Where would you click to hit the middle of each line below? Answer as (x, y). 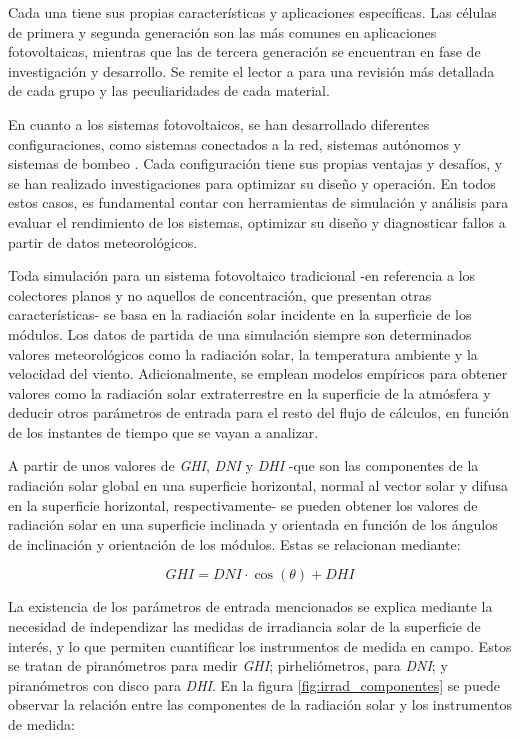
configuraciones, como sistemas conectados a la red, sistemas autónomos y (234, 143)
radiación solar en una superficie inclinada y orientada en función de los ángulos (253, 524)
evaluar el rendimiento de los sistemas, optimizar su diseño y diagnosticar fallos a (257, 221)
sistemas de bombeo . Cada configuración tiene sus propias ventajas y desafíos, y (255, 163)
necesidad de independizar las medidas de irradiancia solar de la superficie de (244, 626)
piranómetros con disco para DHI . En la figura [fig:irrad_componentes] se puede (254, 684)
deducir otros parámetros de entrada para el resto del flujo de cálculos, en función (259, 412)
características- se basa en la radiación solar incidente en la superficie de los (240, 314)
